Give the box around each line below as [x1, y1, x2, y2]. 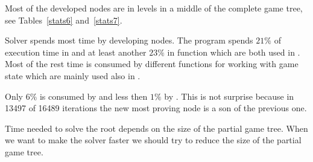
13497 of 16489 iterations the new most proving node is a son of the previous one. [5, 102, 307, 114]
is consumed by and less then [39, 89, 148, 102]
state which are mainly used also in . [5, 69, 141, 82]
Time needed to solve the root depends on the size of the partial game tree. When [5, 121, 308, 134]
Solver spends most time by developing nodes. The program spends [5, 34, 253, 47]
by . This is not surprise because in [164, 89, 294, 102]
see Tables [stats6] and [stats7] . [5, 13, 122, 26]
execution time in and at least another [5, 45, 147, 58]
